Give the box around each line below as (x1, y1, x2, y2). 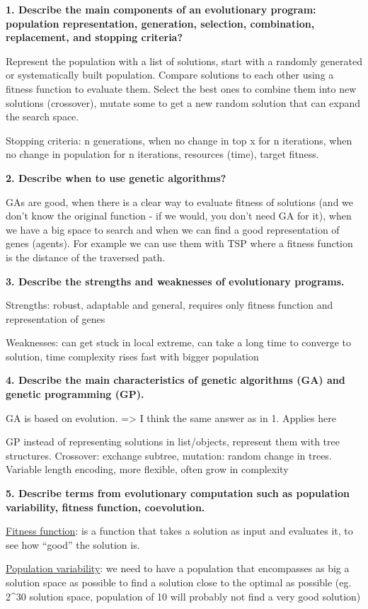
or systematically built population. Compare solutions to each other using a (6, 67, 334, 82)
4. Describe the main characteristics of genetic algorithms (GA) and (6, 372, 345, 387)
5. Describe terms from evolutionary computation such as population (6, 486, 350, 501)
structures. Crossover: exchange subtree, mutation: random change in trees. (6, 448, 332, 462)
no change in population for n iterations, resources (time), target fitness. (6, 147, 319, 161)
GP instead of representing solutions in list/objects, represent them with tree (6, 434, 340, 449)
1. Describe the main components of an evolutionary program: (6, 2, 316, 16)
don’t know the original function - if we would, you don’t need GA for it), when (6, 208, 352, 223)
